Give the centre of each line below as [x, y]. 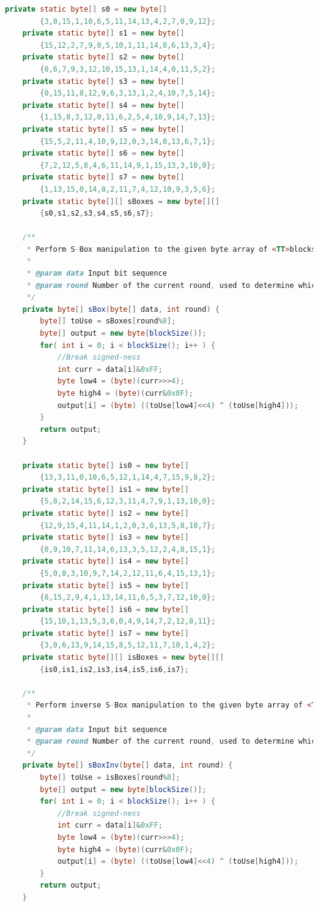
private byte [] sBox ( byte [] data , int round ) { [121, 309]
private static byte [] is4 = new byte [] [105, 561]
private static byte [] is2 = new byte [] [105, 513]
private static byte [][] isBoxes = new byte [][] [123, 658]
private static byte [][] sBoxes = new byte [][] [121, 201]
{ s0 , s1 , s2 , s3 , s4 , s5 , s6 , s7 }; [97, 213]
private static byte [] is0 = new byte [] [105, 465]
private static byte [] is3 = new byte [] [105, 538]
